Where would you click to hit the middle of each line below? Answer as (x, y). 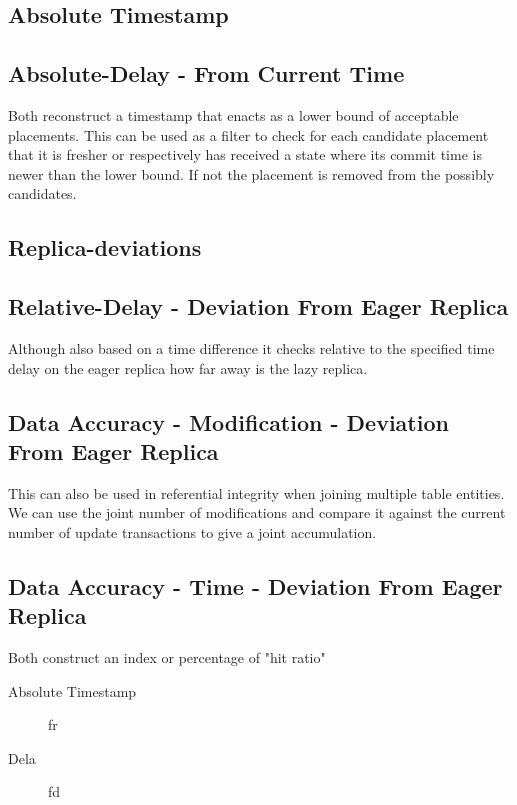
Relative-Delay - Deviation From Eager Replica (258, 306)
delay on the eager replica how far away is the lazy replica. (188, 367)
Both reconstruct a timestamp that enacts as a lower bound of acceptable (233, 114)
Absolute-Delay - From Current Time (206, 73)
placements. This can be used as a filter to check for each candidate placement (248, 134)
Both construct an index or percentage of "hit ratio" (167, 657)
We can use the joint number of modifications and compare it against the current (257, 512)
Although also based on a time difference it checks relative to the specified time (251, 347)
